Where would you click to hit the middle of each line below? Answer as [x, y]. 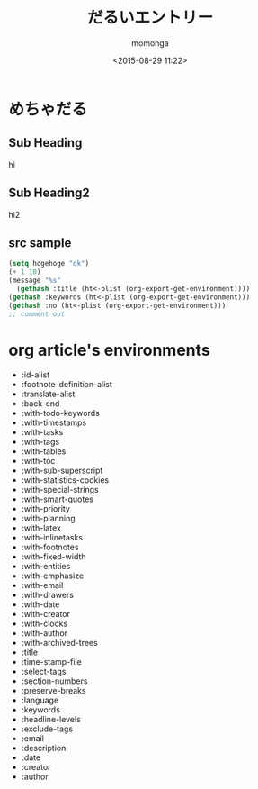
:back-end [40, 404]
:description [44, 748]
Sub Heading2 [49, 193]
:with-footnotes [50, 547]
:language [40, 700]
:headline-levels [51, 720]
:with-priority [46, 509]
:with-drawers [47, 595]
